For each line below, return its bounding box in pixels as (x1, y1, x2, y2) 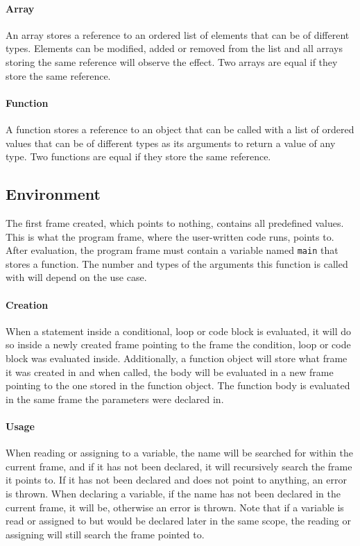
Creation (6, 297, 49, 312)
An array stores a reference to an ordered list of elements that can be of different (6, 27, 350, 42)
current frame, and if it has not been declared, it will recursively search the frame (6, 459, 352, 473)
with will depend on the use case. (6, 270, 147, 284)
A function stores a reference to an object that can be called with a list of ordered (6, 121, 354, 136)
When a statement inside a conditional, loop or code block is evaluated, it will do (6, 323, 352, 338)
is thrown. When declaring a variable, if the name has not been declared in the (6, 486, 341, 500)
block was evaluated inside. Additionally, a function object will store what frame (6, 350, 348, 365)
